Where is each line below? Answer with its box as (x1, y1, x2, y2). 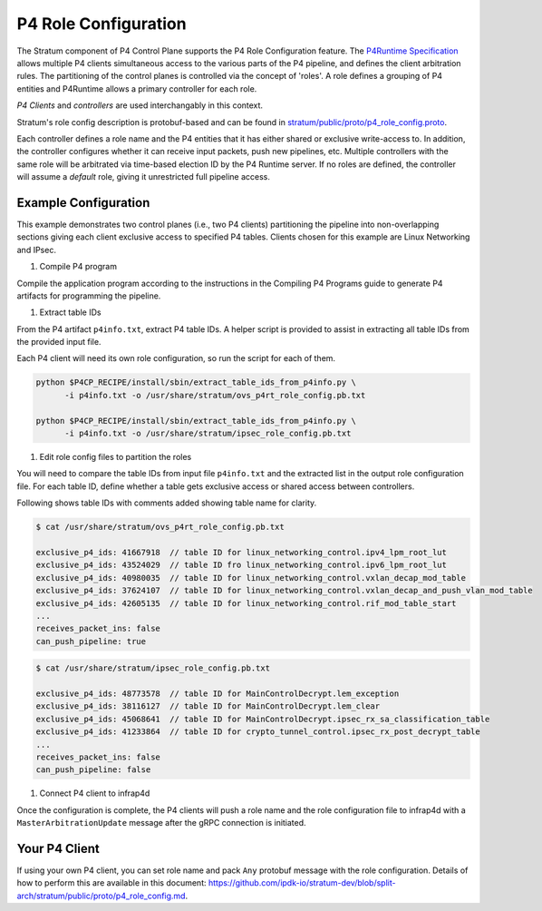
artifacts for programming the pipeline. (16, 290, 161, 301)
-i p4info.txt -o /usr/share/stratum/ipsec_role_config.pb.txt (64, 428, 352, 439)
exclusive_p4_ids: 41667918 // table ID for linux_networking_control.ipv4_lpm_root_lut (35, 547, 448, 557)
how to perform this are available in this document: (16, 877, 207, 888)
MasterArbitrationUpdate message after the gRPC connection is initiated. (16, 818, 307, 828)
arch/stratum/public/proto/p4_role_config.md (16, 890, 186, 901)
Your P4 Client (16, 840, 100, 857)
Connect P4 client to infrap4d (39, 788, 150, 798)
